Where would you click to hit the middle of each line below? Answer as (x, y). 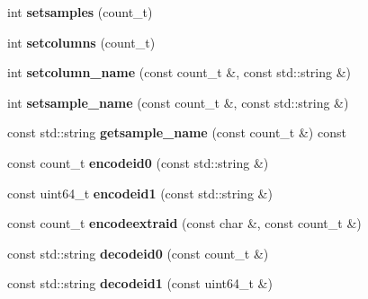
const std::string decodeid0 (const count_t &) (138, 253)
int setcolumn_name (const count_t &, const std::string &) (180, 72)
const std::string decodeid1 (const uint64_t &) (140, 283)
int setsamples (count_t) (80, 12)
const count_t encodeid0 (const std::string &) (138, 162)
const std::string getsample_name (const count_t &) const (177, 132)
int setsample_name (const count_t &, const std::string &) (178, 102)
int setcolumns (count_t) (81, 42)
